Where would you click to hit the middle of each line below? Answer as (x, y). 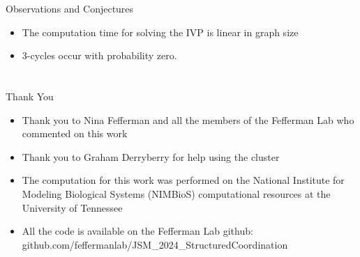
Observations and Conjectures (70, 8)
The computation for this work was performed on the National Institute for (183, 180)
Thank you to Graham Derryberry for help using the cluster (151, 156)
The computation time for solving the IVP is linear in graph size (160, 32)
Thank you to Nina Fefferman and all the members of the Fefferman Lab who (188, 119)
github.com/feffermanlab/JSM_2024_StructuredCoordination (155, 244)
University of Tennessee (72, 207)
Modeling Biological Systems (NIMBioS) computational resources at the (176, 193)
